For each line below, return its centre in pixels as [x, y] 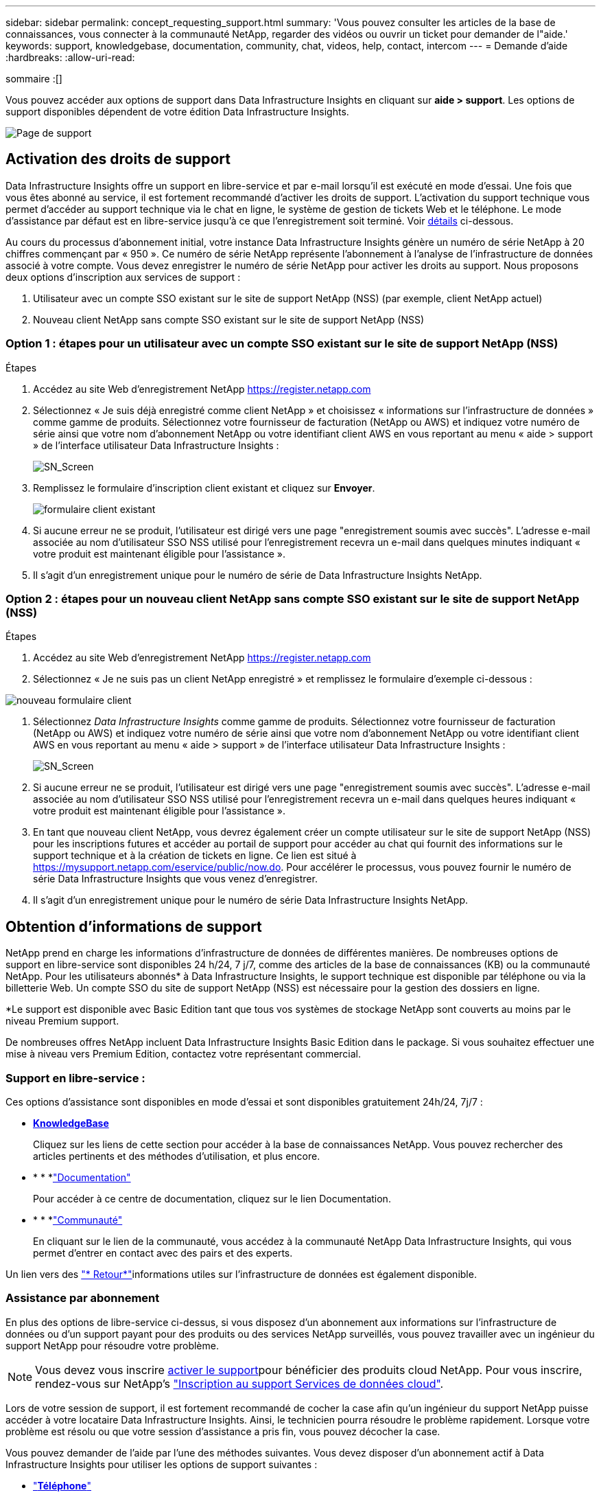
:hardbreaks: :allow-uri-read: [70, 57]
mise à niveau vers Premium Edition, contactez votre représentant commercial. [184, 1054]
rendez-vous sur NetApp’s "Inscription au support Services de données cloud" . [239, 1383]
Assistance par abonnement [83, 1298]
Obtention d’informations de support [134, 926]
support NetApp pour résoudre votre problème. [112, 1345]
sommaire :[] [34, 79]
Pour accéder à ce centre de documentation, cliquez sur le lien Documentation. [212, 1198]
